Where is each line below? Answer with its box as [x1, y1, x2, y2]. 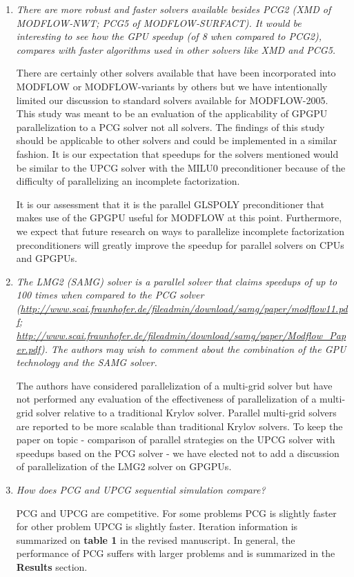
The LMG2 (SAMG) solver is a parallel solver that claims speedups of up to [16, 274, 337, 288]
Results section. [16, 559, 88, 574]
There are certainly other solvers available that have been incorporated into [16, 65, 336, 80]
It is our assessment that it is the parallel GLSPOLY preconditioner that [16, 196, 324, 211]
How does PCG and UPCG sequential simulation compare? [16, 483, 266, 496]
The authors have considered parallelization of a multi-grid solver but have [16, 378, 333, 392]
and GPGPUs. [16, 251, 77, 265]
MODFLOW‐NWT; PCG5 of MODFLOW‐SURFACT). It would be [16, 15, 302, 30]
